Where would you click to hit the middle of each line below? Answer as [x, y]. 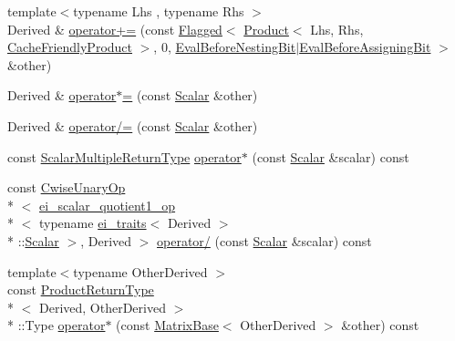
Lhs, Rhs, [337, 29]
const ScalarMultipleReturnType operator [124, 156]
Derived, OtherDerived [102, 307]
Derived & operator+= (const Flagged [115, 29]
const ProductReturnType [81, 289]
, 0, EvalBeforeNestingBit [225, 47]
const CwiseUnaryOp [67, 187]
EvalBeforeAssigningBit [365, 47]
